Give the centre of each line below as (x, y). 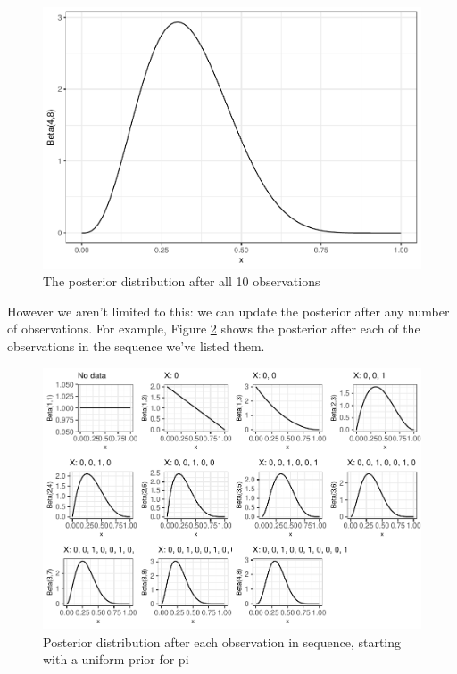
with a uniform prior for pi (116, 659)
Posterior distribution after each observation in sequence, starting (222, 641)
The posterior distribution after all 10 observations (182, 281)
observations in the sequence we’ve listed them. (136, 345)
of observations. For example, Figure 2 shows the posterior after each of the (214, 329)
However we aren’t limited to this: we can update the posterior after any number (228, 311)
